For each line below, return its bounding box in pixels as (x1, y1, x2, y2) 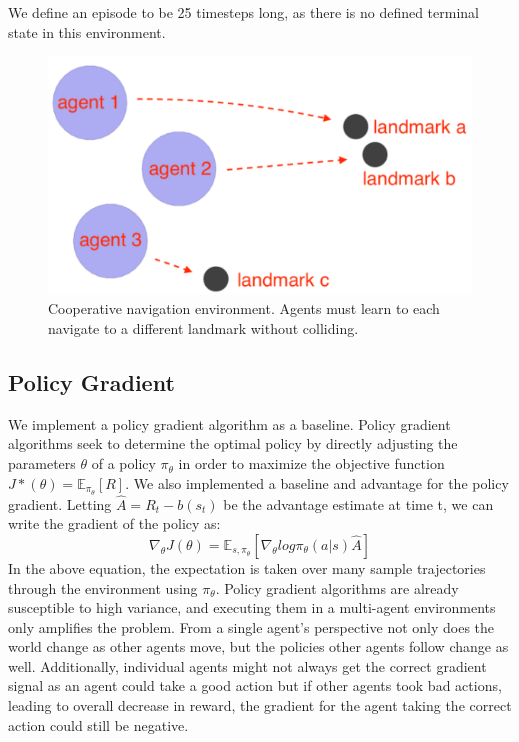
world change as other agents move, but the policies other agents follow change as (8, 636, 509, 657)
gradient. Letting (8, 493, 112, 514)
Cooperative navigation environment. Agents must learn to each (48, 298, 440, 319)
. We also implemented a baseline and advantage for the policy (125, 472, 509, 493)
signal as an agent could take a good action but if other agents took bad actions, (8, 675, 502, 696)
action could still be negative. (8, 714, 189, 735)
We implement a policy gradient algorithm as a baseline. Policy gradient (8, 413, 451, 434)
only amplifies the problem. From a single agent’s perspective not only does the (8, 616, 495, 637)
